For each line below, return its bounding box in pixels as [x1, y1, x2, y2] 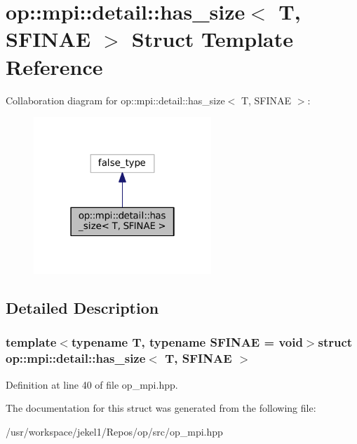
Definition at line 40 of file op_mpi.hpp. [6, 377, 178, 391]
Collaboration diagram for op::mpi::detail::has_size [6, 92, 225, 107]
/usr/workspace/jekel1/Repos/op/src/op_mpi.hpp [6, 424, 223, 438]
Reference [6, 52, 103, 81]
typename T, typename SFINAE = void [71, 333, 303, 351]
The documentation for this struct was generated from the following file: [6, 401, 316, 415]
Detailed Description [6, 296, 159, 318]
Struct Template [131, 25, 294, 53]
